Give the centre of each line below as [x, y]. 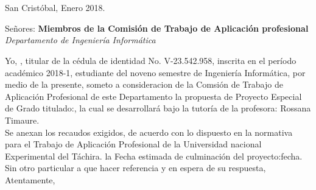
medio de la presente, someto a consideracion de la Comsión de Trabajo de [144, 84]
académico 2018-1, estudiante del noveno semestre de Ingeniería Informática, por [155, 72]
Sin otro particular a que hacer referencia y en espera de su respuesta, [135, 168]
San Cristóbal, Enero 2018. [55, 8]
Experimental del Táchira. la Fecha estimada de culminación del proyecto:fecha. [154, 156]
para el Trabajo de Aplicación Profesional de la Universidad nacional [133, 144]
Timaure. [22, 120]
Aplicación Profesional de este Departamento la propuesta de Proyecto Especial [153, 96]
